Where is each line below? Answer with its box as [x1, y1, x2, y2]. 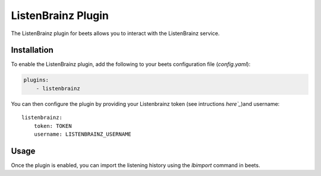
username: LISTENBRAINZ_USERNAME [33, 131, 132, 137]
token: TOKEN [33, 122, 72, 129]
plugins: [23, 77, 49, 83]
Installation [11, 45, 53, 55]
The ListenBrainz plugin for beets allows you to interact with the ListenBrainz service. [11, 30, 220, 37]
